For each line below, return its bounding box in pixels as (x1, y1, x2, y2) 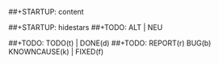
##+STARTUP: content (8, 7, 84, 16)
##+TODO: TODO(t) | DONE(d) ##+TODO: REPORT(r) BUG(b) (8, 38, 212, 48)
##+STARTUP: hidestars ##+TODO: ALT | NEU (8, 23, 163, 32)
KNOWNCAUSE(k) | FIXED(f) (8, 47, 104, 56)
